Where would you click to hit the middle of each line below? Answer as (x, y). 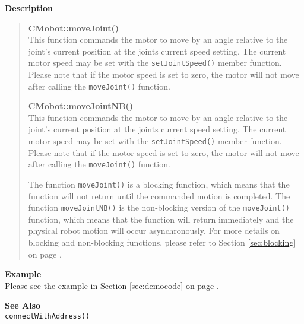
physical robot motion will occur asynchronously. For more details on (154, 231)
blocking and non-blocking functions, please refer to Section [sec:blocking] (162, 242)
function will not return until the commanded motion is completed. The (159, 196)
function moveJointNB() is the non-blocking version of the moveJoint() (159, 207)
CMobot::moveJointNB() (81, 106)
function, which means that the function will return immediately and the (161, 219)
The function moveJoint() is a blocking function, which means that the (159, 184)
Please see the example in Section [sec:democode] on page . (112, 285)
